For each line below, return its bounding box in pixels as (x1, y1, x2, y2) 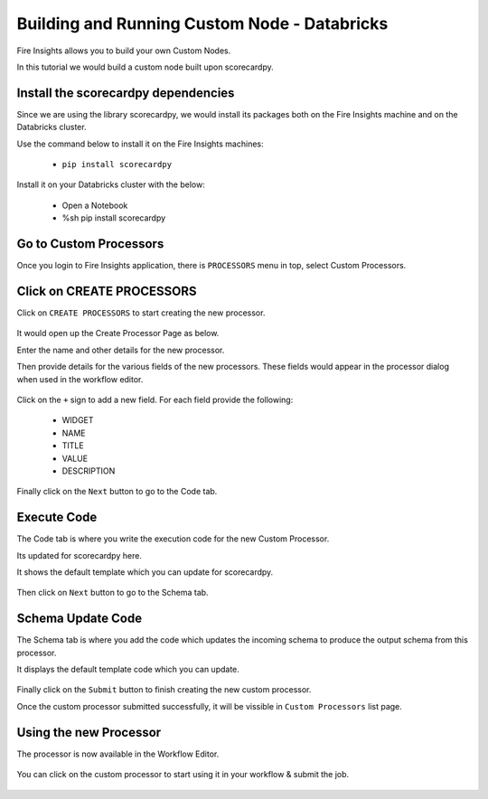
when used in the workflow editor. (16, 373, 144, 384)
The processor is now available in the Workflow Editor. (16, 748, 220, 759)
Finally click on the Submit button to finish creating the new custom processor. (16, 684, 312, 695)
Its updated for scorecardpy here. (16, 550, 142, 560)
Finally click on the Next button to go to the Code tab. (16, 486, 218, 497)
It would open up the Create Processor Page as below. (16, 328, 220, 339)
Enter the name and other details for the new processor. (16, 344, 225, 355)
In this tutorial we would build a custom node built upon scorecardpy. (16, 61, 275, 72)
